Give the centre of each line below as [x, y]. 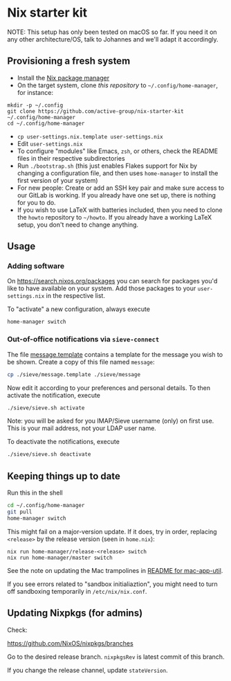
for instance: [35, 92]
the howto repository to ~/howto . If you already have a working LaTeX [114, 217]
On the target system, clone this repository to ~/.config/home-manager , [118, 85]
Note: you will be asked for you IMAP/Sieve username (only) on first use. [111, 421]
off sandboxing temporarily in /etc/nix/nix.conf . [77, 591]
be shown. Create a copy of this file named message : [81, 362]
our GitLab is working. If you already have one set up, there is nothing [117, 195]
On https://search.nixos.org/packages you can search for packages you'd [112, 281]
